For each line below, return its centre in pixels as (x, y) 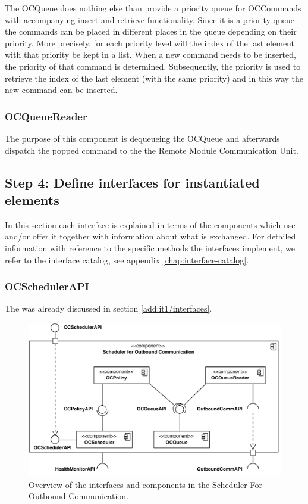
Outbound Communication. (79, 496)
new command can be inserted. (61, 90)
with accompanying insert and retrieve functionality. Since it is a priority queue (150, 19)
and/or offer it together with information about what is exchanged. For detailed (150, 236)
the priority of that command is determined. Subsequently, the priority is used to (153, 66)
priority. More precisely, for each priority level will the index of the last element (150, 43)
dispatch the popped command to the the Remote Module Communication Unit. (152, 150)
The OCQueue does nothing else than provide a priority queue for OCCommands (153, 8)
